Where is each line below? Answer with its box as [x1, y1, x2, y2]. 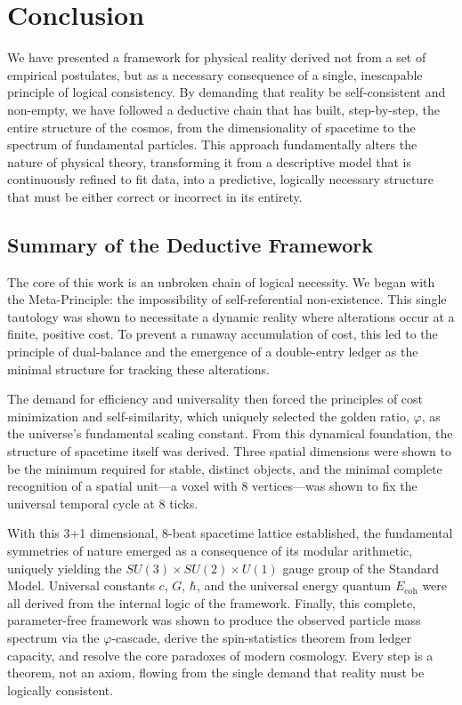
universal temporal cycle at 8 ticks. [7, 493, 199, 512]
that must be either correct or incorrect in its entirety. [7, 187, 303, 205]
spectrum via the [7, 628, 100, 646]
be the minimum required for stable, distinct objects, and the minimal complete [7, 459, 442, 477]
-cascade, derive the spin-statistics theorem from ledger [111, 628, 412, 646]
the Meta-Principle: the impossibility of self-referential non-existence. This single [7, 290, 447, 308]
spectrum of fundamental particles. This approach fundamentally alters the [7, 135, 417, 154]
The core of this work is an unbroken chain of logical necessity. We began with [7, 272, 435, 291]
